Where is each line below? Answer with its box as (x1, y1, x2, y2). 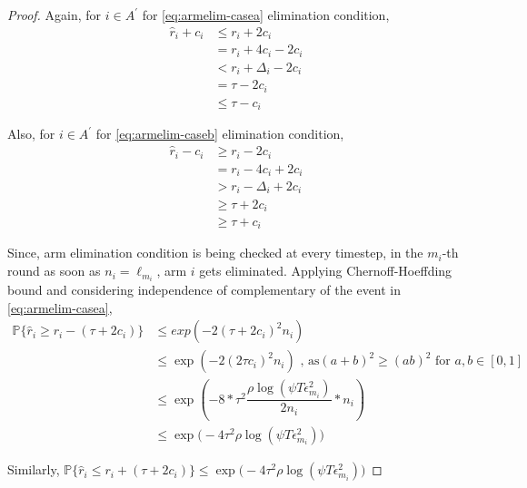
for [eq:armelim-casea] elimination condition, (142, 5, 390, 24)
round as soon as (7, 261, 101, 280)
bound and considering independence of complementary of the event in (7, 280, 402, 299)
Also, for (7, 124, 55, 143)
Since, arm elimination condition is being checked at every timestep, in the (7, 243, 423, 262)
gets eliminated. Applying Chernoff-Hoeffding (199, 261, 452, 280)
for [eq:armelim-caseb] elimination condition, (95, 124, 344, 143)
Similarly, (7, 460, 60, 479)
